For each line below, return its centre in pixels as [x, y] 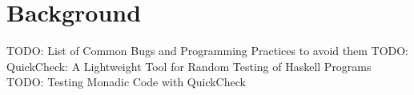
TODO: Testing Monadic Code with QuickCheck [126, 82]
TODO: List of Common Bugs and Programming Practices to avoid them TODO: [208, 51]
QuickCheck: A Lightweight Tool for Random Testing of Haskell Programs [189, 66]
